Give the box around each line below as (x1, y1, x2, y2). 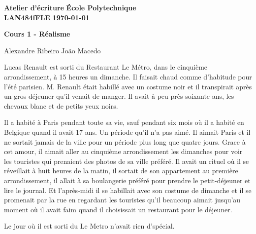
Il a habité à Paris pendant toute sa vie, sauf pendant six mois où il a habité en (4, 117, 244, 127)
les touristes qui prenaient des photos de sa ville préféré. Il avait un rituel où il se (4, 156, 249, 166)
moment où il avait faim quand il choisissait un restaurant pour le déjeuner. (4, 204, 232, 214)
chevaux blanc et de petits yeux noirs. (4, 100, 118, 111)
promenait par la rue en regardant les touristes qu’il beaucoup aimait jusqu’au (4, 195, 241, 205)
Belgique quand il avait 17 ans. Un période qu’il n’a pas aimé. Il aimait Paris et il (4, 126, 251, 137)
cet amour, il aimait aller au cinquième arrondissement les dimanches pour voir (4, 146, 243, 156)
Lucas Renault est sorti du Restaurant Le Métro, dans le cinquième (4, 62, 208, 72)
